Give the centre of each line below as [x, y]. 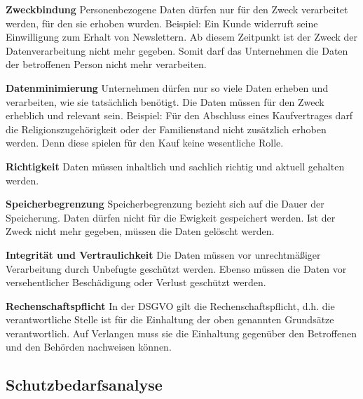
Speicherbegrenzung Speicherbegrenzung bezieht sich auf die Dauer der [165, 204]
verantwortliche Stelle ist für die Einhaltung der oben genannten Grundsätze [170, 319]
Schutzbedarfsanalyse [84, 385]
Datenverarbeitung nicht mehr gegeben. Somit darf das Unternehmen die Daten [177, 50]
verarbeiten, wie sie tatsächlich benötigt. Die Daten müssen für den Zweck [165, 101]
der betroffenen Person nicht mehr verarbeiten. [106, 64]
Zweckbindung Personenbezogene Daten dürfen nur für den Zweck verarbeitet [177, 9]
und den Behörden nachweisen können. [89, 347]
